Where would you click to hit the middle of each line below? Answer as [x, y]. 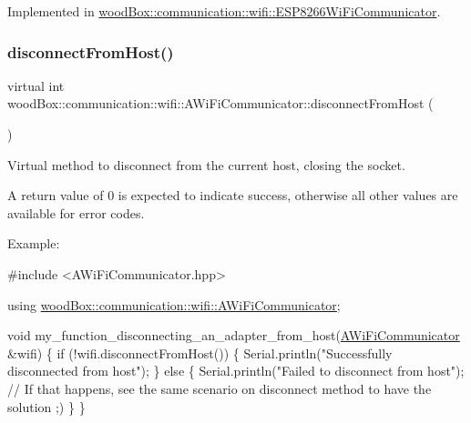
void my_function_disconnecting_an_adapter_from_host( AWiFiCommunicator [234, 335]
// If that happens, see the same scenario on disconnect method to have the [220, 388]
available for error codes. [76, 212]
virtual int [36, 85]
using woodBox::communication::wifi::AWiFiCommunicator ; [174, 304]
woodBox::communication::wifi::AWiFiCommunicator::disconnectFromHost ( [220, 103]
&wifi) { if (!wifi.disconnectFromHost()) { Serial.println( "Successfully [200, 352]
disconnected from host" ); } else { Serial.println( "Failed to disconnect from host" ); [236, 371]
